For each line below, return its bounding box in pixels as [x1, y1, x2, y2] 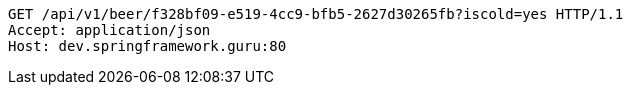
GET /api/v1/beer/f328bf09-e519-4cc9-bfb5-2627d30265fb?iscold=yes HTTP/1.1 [8, 6, 624, 22]
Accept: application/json [8, 22, 211, 38]
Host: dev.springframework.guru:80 [8, 38, 287, 54]
